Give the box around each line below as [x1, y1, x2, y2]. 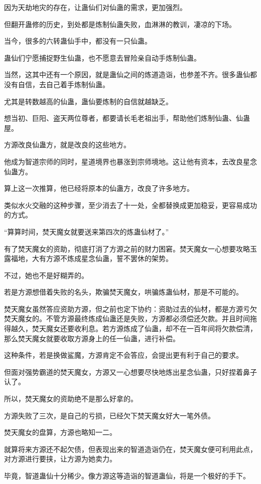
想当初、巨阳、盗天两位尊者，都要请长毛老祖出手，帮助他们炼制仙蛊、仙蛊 [4, 113, 250, 123]
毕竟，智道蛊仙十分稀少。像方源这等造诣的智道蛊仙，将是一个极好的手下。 [4, 470, 250, 480]
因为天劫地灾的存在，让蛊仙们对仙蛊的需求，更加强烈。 [4, 2, 187, 12]
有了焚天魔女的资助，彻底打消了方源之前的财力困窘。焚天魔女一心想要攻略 [4, 243, 250, 254]
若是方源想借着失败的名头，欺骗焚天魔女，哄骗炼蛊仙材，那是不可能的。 [4, 287, 243, 297]
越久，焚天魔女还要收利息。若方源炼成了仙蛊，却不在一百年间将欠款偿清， [11, 323, 257, 334]
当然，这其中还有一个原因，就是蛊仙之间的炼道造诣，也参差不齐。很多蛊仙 [4, 69, 250, 80]
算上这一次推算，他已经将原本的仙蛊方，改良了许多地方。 [4, 183, 194, 193]
